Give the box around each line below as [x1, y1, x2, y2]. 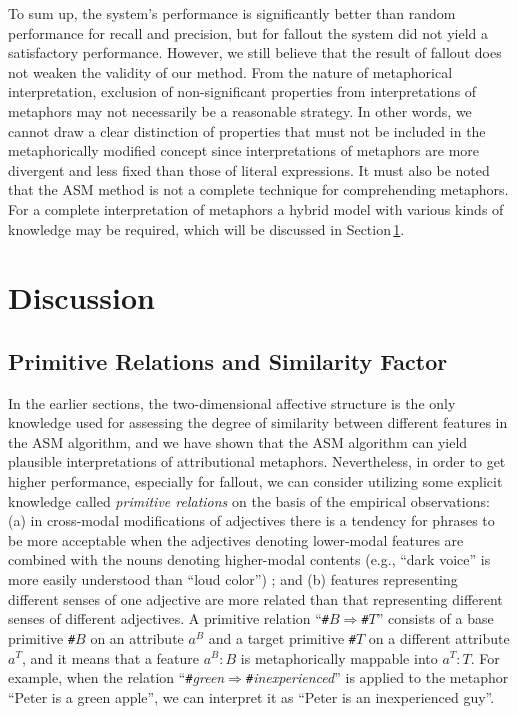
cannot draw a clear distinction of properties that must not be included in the [8, 120, 486, 141]
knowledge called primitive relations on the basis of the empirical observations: [8, 490, 490, 511]
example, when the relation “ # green [8, 667, 225, 688]
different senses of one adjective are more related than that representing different [8, 588, 503, 609]
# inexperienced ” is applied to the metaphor [245, 667, 509, 688]
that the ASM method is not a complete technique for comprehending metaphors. [8, 179, 509, 200]
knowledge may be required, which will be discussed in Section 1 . [8, 218, 405, 239]
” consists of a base [376, 608, 494, 629]
